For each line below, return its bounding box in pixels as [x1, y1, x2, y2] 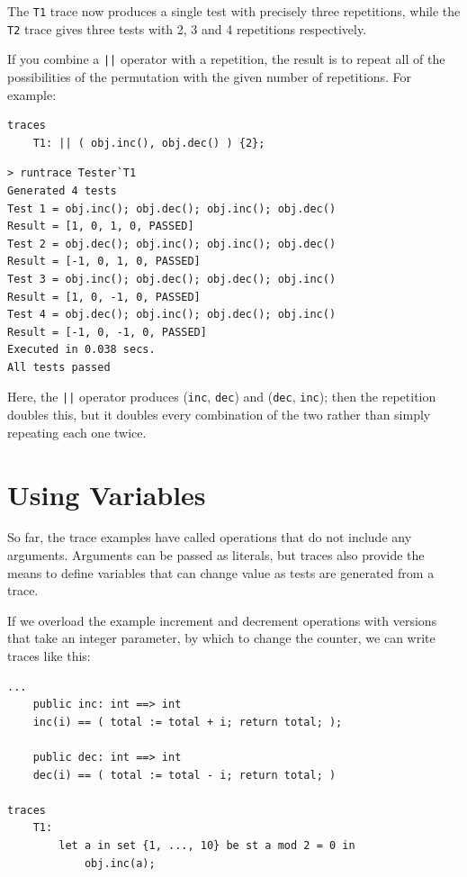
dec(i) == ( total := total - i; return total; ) [32, 768, 337, 782]
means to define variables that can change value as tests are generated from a [7, 563, 435, 582]
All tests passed [7, 360, 111, 374]
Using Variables [7, 475, 206, 512]
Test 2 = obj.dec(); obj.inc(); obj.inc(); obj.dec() [7, 237, 337, 250]
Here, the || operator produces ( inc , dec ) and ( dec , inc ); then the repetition [7, 387, 436, 406]
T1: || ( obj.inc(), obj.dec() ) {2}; [32, 136, 265, 149]
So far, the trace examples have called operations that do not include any [7, 528, 412, 547]
